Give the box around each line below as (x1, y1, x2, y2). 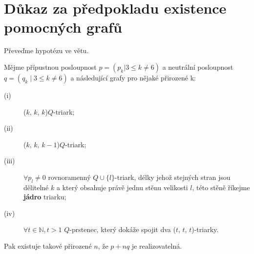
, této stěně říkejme (192, 182, 250, 192)
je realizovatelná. (131, 241, 182, 251)
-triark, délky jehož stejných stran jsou (115, 172, 231, 182)
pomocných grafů (4, 17, 122, 37)
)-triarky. (191, 224, 219, 234)
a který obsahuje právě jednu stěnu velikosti (56, 182, 188, 192)
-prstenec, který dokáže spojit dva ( (69, 224, 176, 234)
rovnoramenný (48, 172, 91, 182)
